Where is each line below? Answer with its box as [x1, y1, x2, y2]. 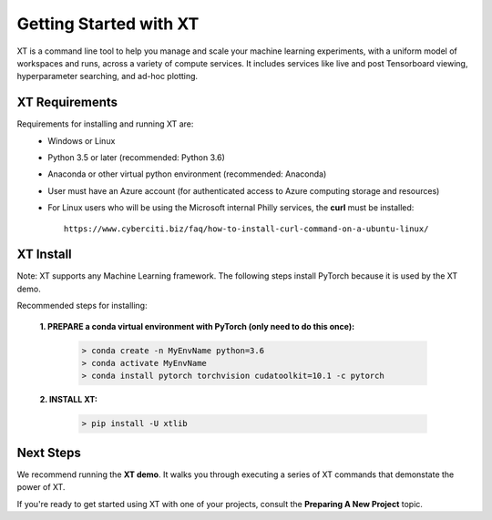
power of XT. [16, 482, 66, 493]
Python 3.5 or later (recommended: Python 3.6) [47, 152, 225, 163]
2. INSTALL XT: [39, 394, 97, 405]
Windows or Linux [47, 135, 116, 146]
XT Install [16, 247, 72, 262]
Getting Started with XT [16, 14, 200, 34]
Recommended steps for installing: [16, 301, 148, 311]
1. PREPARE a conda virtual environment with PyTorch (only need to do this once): [39, 321, 355, 331]
